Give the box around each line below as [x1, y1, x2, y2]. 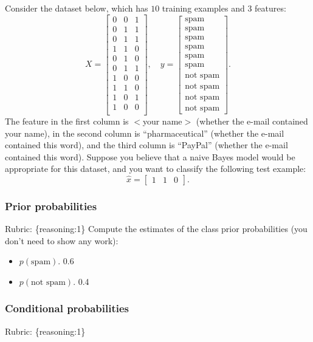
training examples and [162, 2, 245, 14]
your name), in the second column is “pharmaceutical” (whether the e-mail [5, 126, 284, 139]
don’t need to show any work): [5, 234, 119, 247]
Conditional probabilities [5, 301, 129, 316]
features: [255, 2, 286, 14]
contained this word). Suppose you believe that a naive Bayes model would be [5, 150, 295, 163]
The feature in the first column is [5, 114, 129, 127]
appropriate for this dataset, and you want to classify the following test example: [5, 162, 306, 175]
